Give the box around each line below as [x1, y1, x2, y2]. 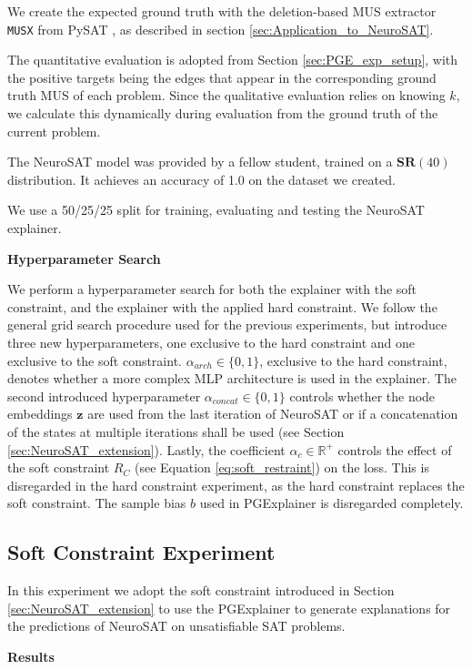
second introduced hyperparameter [7, 386, 201, 405]
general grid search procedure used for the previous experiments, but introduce [7, 315, 447, 334]
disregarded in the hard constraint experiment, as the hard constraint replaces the [7, 475, 465, 494]
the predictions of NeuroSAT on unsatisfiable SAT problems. [7, 616, 346, 635]
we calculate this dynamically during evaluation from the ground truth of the [7, 104, 438, 123]
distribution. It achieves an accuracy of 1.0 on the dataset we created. [7, 169, 396, 188]
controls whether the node [289, 386, 436, 405]
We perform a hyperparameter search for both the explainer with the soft [7, 279, 417, 299]
